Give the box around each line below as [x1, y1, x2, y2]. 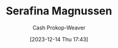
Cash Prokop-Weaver [32, 24, 86, 31]
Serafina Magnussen [5, 4, 113, 18]
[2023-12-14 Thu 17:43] [29, 35, 88, 43]
